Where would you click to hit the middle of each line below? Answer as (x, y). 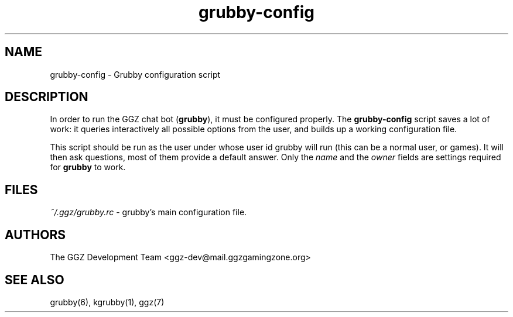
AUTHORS (35, 235)
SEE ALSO (35, 280)
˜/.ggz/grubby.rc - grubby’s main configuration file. (148, 212)
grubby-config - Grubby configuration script (135, 74)
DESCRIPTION (47, 97)
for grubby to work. (88, 167)
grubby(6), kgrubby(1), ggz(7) (107, 302)
